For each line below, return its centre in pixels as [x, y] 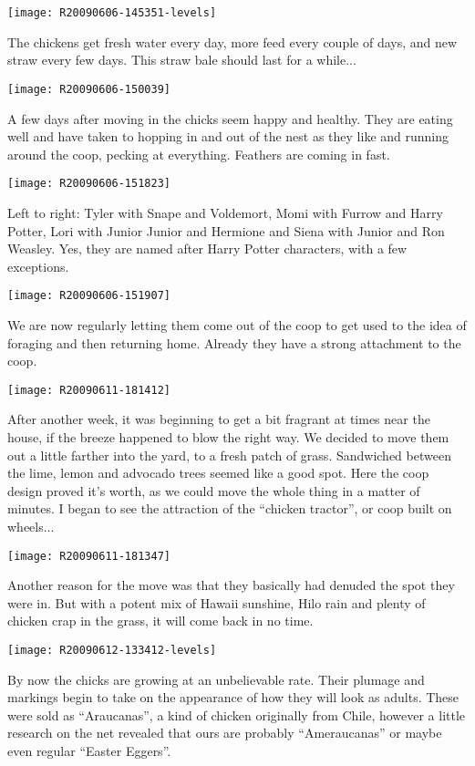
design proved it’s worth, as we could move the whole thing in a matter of [214, 490]
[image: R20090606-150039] [89, 89]
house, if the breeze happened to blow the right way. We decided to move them [228, 437]
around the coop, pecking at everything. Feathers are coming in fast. [199, 154]
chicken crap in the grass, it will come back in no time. [160, 621]
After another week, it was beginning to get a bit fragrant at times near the [219, 419]
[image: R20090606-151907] [89, 296]
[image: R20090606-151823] [89, 184]
